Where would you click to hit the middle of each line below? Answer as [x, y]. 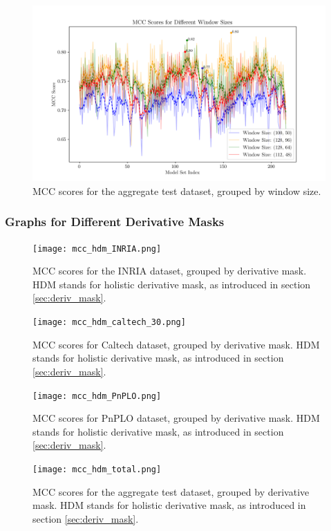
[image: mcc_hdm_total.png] [97, 469]
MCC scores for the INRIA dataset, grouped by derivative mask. [170, 271]
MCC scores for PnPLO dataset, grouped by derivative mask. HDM [176, 418]
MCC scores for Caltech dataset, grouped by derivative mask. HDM [176, 344]
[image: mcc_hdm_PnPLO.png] [97, 396]
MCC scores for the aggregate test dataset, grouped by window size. [177, 190]
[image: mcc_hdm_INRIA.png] [97, 249]
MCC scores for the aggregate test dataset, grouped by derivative [171, 491]
